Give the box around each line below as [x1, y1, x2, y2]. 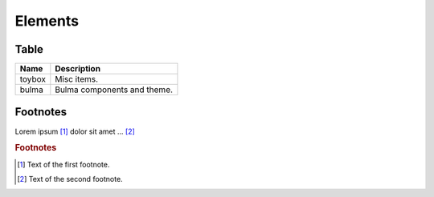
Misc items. [55, 74, 99, 85]
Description [55, 63, 100, 74]
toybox [19, 74, 46, 85]
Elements [14, 12, 80, 30]
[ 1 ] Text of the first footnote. [17, 159, 110, 169]
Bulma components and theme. [55, 84, 173, 95]
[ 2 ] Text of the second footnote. [17, 175, 124, 184]
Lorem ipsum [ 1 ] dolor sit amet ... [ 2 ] [14, 127, 136, 136]
